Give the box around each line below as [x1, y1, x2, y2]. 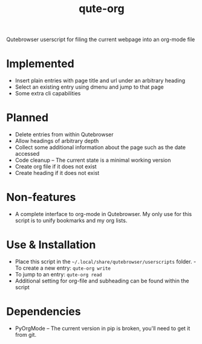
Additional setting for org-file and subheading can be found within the [15, 277, 189, 284]
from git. [15, 331, 37, 338]
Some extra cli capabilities [15, 90, 81, 97]
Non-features [6, 191, 76, 204]
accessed [15, 150, 40, 158]
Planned [6, 111, 49, 125]
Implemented [6, 57, 74, 71]
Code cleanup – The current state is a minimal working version [15, 156, 171, 164]
